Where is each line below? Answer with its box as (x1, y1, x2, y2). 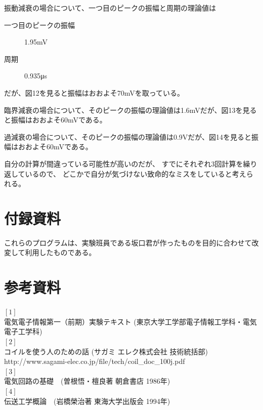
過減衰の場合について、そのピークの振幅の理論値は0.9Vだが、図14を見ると (4, 131, 251, 142)
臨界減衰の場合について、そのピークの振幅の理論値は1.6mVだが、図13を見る (4, 104, 257, 115)
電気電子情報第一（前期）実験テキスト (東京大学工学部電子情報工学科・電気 (4, 316, 257, 326)
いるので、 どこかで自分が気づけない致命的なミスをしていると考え (25, 168, 246, 179)
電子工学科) (4, 326, 42, 337)
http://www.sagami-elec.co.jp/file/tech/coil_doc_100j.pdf (4, 356, 185, 366)
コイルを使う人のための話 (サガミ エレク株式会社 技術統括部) (4, 346, 208, 356)
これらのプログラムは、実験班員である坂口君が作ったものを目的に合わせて (4, 237, 252, 248)
